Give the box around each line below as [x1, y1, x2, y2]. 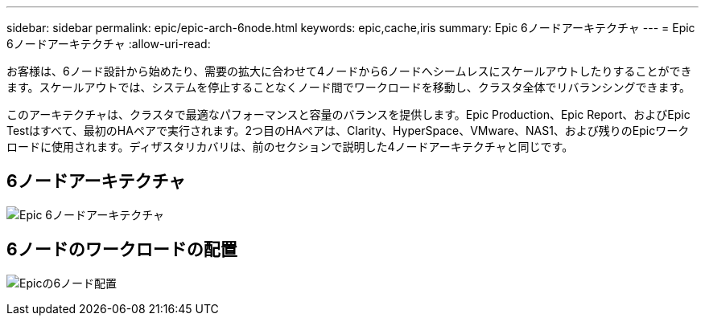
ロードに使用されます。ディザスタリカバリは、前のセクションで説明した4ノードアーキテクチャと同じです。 [6, 140, 574, 153]
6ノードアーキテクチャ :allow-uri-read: [6, 37, 211, 51]
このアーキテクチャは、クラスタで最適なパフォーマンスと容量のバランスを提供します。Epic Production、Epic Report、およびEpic [6, 108, 691, 121]
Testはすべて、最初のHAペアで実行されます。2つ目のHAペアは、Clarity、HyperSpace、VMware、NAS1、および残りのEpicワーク [6, 124, 690, 137]
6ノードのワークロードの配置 [6, 239, 237, 260]
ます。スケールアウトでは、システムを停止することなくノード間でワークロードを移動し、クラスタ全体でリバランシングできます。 [6, 80, 691, 94]
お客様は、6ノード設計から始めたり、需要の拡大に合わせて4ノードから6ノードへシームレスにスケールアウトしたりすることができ [6, 64, 692, 78]
